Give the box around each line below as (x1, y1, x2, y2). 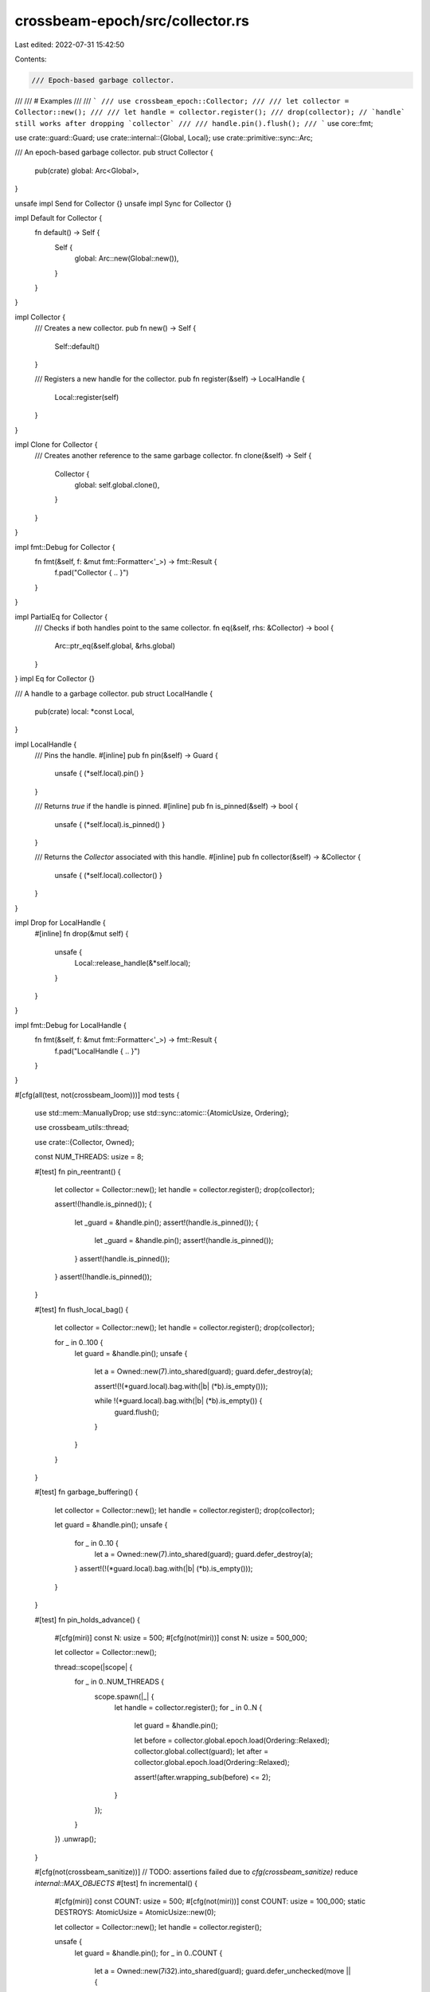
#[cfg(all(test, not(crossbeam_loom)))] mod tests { (14, 1090, 180, 1100)
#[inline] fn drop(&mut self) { (34, 929, 129, 939)
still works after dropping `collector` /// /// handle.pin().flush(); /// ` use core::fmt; (14, 118, 373, 127)
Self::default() (54, 341, 100, 351)
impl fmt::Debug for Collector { (14, 542, 115, 551)
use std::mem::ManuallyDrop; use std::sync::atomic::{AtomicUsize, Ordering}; (34, 1108, 290, 1118)
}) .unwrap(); (54, 1834, 97, 1844)
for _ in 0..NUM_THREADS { (74, 1677, 165, 1687)
